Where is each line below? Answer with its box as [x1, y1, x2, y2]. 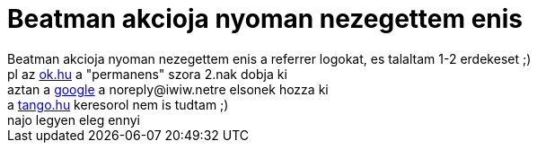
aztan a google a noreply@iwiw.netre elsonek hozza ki [7, 81, 329, 97]
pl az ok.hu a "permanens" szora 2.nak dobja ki [7, 66, 287, 82]
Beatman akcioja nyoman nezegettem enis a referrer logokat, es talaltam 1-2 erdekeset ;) [7, 50, 532, 66]
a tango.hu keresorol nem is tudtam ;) [7, 96, 229, 112]
